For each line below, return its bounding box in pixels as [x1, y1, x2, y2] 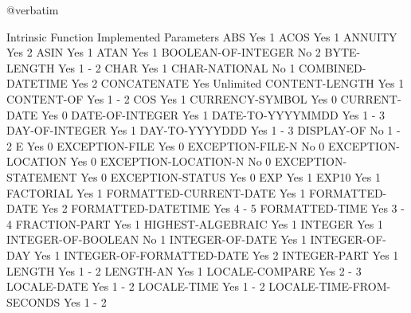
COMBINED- [299, 59, 366, 76]
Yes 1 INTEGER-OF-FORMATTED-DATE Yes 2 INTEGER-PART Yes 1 [33, 246, 399, 263]
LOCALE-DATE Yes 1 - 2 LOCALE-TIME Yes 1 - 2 [6, 278, 265, 295]
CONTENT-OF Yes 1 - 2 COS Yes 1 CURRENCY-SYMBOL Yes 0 [6, 90, 337, 107]
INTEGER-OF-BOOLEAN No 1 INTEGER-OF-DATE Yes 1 [6, 231, 307, 248]
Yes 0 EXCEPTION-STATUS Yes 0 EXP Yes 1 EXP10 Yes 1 [80, 168, 381, 185]
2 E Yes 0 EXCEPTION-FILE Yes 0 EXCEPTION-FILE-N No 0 [6, 137, 325, 154]
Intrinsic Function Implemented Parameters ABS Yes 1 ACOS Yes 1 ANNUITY [6, 28, 397, 45]
